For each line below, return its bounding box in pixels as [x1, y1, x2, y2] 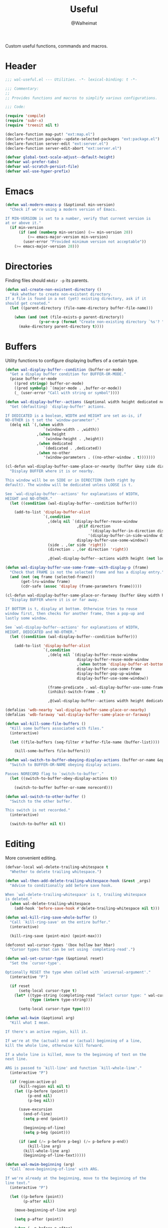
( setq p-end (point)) [23, 1116, 68, 1121]
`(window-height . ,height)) [43, 436, 104, 441]
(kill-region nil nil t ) [18, 1084, 70, 1089]
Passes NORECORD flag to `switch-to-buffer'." [5, 771, 104, 777]
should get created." [5, 301, 50, 306]
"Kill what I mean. [9, 1020, 50, 1025]
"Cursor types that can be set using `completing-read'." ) [9, 947, 135, 952]
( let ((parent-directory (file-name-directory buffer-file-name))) [9, 305, 153, 311]
